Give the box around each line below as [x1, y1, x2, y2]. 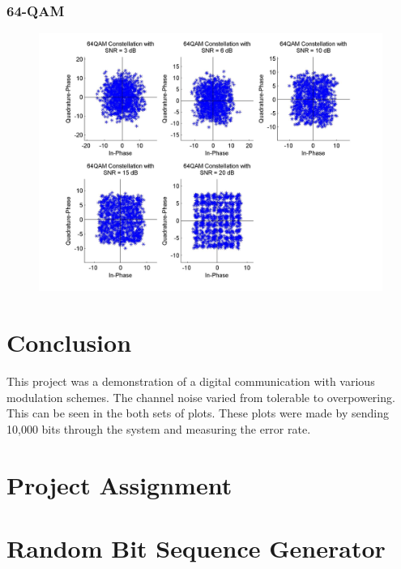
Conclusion [6, 326, 132, 358]
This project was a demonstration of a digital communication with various [6, 372, 375, 389]
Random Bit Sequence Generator [6, 531, 386, 564]
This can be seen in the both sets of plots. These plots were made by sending [6, 404, 389, 421]
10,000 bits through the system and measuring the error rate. [6, 420, 311, 437]
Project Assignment [6, 468, 232, 501]
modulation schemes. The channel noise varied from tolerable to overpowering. [6, 388, 395, 405]
